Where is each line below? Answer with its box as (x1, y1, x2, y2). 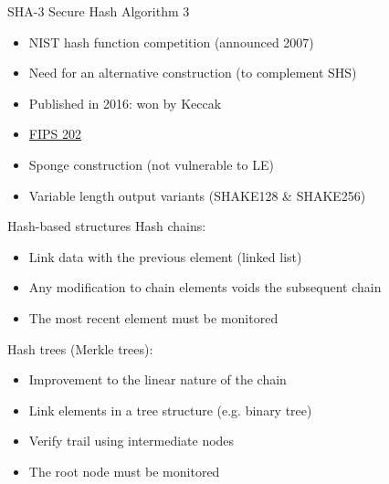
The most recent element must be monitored (28, 308, 279, 327)
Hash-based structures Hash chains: (7, 216, 206, 236)
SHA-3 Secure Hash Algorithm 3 (7, 2, 190, 20)
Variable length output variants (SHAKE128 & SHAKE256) (28, 185, 366, 205)
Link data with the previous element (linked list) (28, 247, 302, 266)
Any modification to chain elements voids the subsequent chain (28, 278, 382, 297)
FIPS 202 (28, 124, 81, 143)
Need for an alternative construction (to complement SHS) (28, 63, 357, 82)
